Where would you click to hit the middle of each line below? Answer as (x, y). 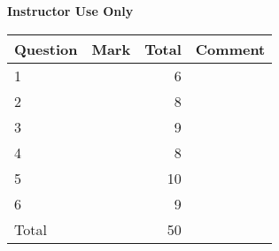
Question (46, 49)
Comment (230, 49)
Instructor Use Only (70, 11)
